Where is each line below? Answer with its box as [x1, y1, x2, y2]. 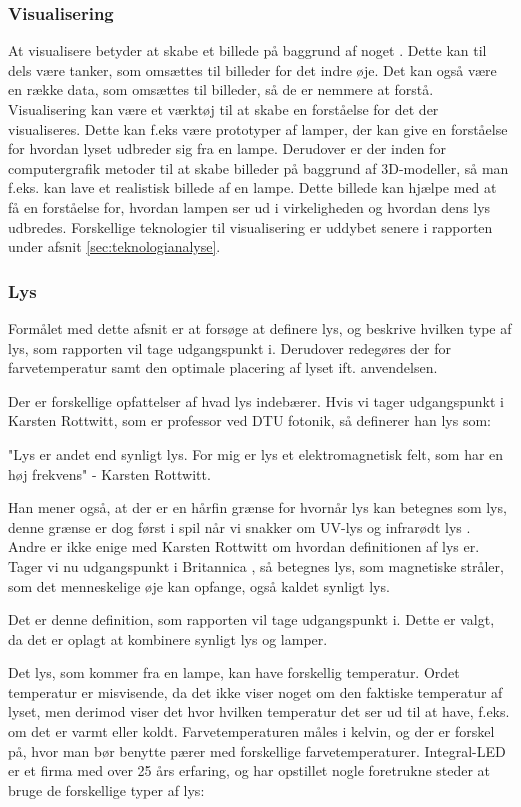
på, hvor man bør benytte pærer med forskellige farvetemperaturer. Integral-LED [8, 740, 506, 761]
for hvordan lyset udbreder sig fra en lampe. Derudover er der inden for [8, 138, 446, 159]
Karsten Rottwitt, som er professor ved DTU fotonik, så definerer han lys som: [8, 410, 491, 431]
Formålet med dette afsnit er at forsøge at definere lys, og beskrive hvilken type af [8, 317, 512, 338]
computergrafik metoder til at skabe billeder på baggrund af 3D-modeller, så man [8, 157, 509, 178]
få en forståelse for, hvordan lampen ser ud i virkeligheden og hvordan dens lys [8, 196, 491, 217]
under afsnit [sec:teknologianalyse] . [8, 236, 221, 257]
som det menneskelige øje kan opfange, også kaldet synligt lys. [8, 575, 390, 596]
